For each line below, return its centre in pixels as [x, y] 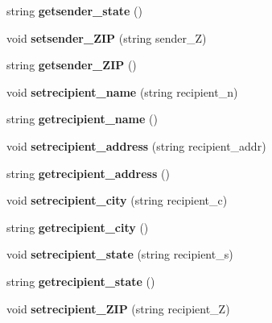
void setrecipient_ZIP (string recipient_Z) [118, 308]
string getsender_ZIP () [72, 65]
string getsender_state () [74, 10]
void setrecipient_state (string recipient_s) [120, 254]
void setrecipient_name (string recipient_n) [122, 91]
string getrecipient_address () [88, 173]
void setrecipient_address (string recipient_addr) [136, 145]
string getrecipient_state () [81, 281]
